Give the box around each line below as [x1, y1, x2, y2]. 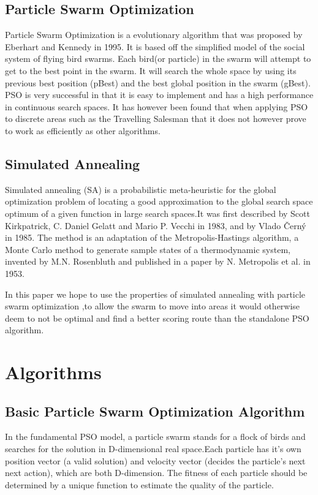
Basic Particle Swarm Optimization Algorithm [5, 401, 305, 420]
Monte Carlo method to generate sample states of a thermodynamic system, [5, 243, 290, 255]
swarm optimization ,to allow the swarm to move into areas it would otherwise [5, 300, 300, 312]
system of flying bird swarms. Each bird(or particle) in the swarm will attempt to [5, 52, 311, 65]
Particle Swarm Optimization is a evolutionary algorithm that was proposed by [5, 28, 303, 41]
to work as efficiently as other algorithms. [5, 124, 161, 137]
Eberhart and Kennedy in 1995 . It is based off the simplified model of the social [5, 40, 305, 53]
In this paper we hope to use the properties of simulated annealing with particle [5, 287, 306, 300]
